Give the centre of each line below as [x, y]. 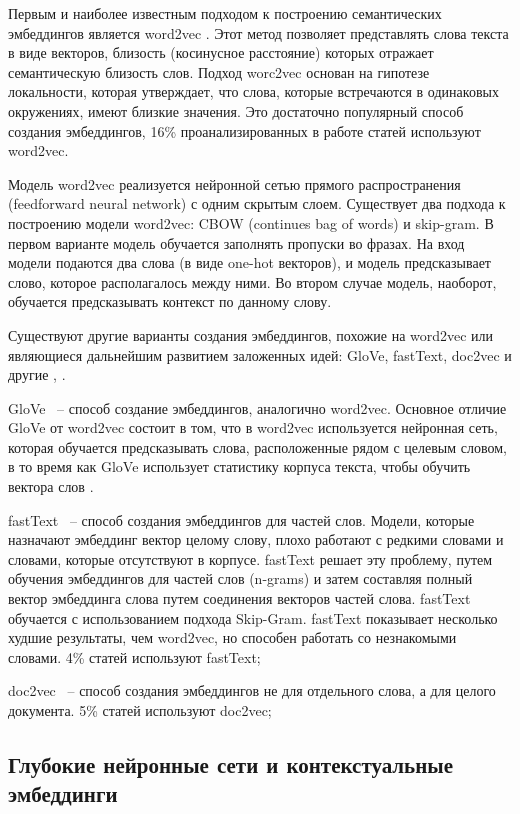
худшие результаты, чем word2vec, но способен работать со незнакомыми [232, 637]
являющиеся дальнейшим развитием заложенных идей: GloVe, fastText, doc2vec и [260, 354]
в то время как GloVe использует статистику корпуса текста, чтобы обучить [239, 466]
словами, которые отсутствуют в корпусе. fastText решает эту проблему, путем [250, 558]
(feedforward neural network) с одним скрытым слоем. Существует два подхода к [257, 203]
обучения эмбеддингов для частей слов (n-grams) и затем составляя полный [240, 578]
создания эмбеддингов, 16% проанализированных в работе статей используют [244, 130]
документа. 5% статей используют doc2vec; [140, 710]
